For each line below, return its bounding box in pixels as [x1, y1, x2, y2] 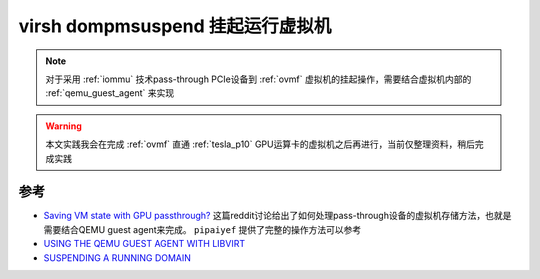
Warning [45, 120, 82, 132]
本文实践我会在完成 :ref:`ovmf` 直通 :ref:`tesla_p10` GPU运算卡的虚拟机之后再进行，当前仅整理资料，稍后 [45, 138, 475, 150]
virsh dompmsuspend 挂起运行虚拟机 [18, 15, 332, 37]
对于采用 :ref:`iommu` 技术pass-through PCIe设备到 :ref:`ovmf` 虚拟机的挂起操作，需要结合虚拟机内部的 [45, 73, 472, 85]
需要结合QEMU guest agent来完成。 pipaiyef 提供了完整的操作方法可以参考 [43, 223, 362, 235]
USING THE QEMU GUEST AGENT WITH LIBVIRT [43, 238, 245, 250]
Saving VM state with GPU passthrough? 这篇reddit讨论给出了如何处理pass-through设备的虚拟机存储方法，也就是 [43, 210, 512, 222]
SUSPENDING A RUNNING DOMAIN [43, 251, 192, 264]
